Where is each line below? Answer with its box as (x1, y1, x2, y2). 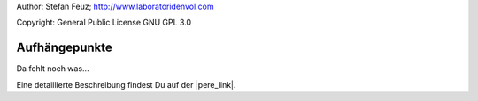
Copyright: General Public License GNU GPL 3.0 (16, 18, 192, 28)
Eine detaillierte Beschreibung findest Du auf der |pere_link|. (16, 79, 236, 90)
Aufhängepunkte (16, 40, 112, 55)
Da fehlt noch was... (16, 63, 89, 74)
